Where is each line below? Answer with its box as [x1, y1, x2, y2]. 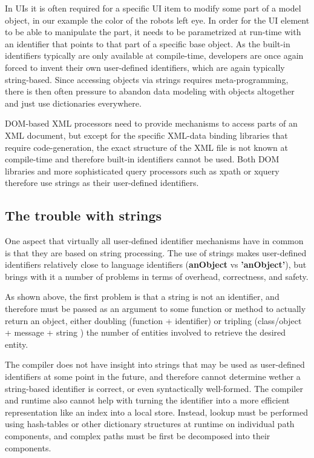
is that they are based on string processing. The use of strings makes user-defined [5, 246, 307, 259]
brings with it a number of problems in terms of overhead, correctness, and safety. [5, 270, 309, 282]
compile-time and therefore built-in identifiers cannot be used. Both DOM [5, 153, 280, 165]
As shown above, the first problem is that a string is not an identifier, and [5, 290, 280, 303]
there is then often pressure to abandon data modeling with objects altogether [5, 85, 295, 98]
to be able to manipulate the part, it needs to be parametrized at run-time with [5, 25, 301, 38]
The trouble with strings [5, 206, 162, 225]
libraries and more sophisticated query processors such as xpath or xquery [5, 164, 280, 177]
